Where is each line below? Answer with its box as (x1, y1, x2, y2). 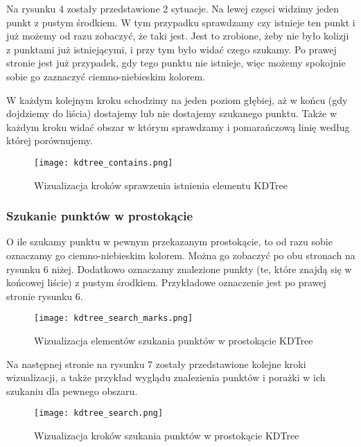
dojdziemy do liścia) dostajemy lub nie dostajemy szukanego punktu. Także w (6, 106, 337, 121)
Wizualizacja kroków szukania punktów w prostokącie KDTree (34, 428, 299, 443)
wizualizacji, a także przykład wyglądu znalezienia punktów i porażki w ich (6, 370, 326, 385)
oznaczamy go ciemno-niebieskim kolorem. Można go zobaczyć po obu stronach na (6, 248, 355, 262)
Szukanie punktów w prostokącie (6, 207, 193, 225)
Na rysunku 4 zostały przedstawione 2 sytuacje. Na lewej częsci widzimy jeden (6, 1, 339, 15)
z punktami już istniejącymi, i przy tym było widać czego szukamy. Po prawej (6, 42, 337, 56)
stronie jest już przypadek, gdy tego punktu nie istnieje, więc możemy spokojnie (6, 55, 346, 70)
